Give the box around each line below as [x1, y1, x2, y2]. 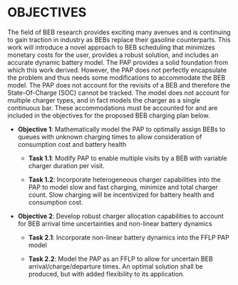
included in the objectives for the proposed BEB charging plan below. [7, 111, 210, 120]
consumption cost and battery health [17, 140, 127, 148]
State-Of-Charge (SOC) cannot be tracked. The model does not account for [7, 88, 230, 97]
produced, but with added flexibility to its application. [28, 269, 185, 278]
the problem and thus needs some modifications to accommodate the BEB [7, 73, 226, 82]
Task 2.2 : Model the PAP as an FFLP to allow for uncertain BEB [28, 254, 214, 263]
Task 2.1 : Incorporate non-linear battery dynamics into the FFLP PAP [28, 233, 229, 242]
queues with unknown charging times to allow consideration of [17, 133, 202, 141]
